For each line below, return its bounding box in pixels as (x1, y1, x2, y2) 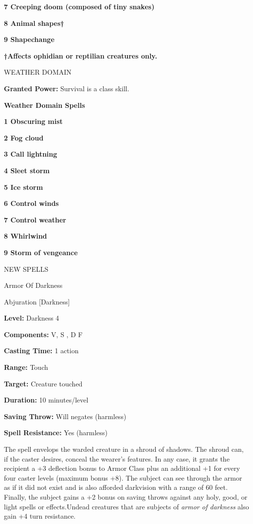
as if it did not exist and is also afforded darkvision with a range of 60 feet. (4, 482, 228, 492)
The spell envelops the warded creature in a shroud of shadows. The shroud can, (4, 444, 244, 454)
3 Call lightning (4, 149, 57, 159)
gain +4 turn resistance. (4, 511, 76, 521)
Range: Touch (4, 362, 48, 372)
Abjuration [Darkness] (4, 296, 70, 306)
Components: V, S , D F (4, 329, 83, 339)
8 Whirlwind (4, 231, 47, 241)
